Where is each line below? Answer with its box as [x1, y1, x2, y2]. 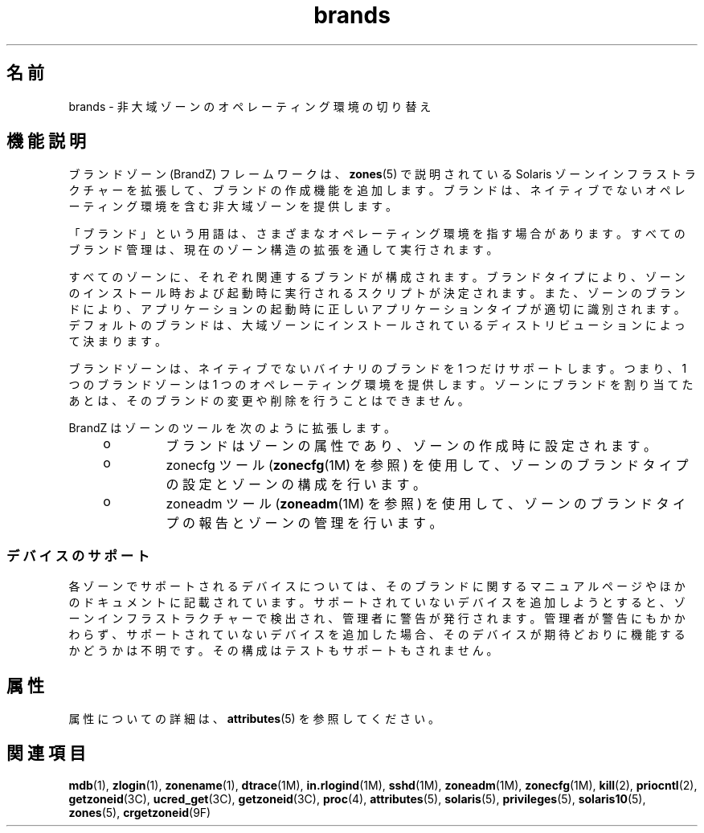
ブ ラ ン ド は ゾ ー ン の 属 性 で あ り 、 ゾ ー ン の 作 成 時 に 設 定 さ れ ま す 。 [166, 438, 657, 455]
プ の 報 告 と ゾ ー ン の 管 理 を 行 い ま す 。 [166, 515, 443, 532]
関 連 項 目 [6, 743, 86, 764]
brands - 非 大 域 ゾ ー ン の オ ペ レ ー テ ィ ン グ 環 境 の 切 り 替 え [68, 99, 432, 113]
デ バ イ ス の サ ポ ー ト [6, 547, 150, 564]
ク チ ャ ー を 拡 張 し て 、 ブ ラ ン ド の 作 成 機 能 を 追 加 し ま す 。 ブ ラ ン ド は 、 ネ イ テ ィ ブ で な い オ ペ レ [68, 183, 686, 198]
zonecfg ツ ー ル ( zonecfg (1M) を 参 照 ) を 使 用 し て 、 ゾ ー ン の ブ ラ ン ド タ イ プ [166, 457, 689, 474]
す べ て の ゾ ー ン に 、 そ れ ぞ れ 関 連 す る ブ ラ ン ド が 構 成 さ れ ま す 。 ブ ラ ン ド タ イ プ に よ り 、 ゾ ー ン [68, 270, 686, 284]
